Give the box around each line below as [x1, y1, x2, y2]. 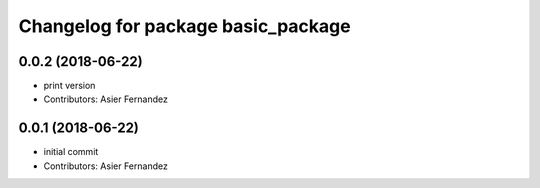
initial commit [43, 146, 99, 158]
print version [43, 80, 96, 92]
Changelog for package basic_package [18, 15, 351, 37]
